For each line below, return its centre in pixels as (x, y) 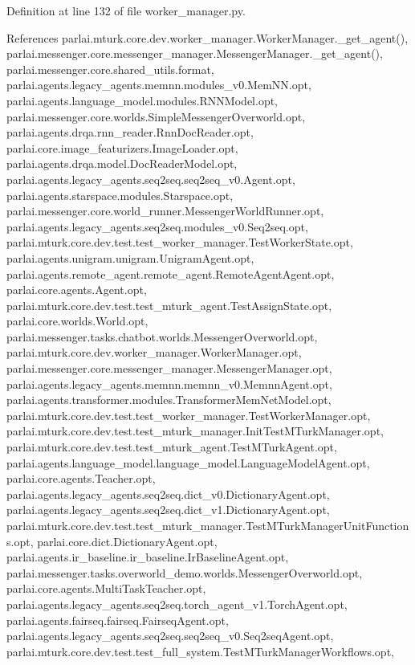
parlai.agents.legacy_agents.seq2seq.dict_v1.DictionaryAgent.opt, (168, 510)
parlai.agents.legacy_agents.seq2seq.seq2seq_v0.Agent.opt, (151, 179)
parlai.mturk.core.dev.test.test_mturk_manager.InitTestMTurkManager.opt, (195, 431)
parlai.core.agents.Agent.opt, (77, 290)
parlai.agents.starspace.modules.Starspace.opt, (120, 195)
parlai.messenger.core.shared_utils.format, (110, 69)
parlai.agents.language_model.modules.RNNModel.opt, (142, 100)
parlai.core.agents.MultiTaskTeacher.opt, (106, 588)
